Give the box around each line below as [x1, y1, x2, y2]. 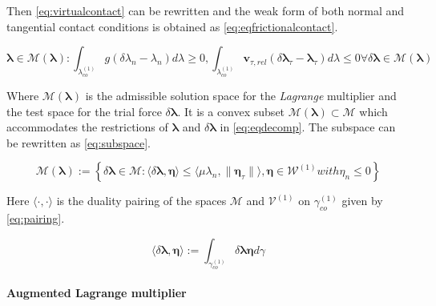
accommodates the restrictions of [6, 119, 168, 135]
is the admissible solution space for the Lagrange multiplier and [85, 87, 397, 103]
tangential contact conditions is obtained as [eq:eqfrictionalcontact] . [6, 18, 338, 34]
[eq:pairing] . [6, 210, 65, 227]
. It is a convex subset [177, 103, 285, 119]
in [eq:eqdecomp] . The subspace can [220, 119, 396, 135]
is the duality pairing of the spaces [56, 192, 227, 209]
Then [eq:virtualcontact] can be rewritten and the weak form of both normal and [6, 2, 405, 18]
